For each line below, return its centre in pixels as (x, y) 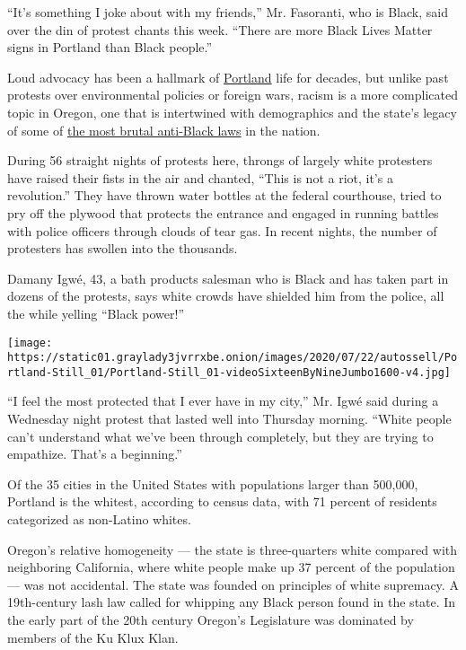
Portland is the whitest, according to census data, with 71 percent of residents (222, 501)
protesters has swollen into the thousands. (123, 248)
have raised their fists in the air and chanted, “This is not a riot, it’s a (200, 177)
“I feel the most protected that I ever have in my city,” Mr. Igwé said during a (223, 401)
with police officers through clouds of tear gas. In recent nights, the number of (222, 230)
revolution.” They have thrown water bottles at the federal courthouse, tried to (224, 195)
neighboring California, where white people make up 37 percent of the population (231, 567)
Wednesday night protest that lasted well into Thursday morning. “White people (229, 419)
